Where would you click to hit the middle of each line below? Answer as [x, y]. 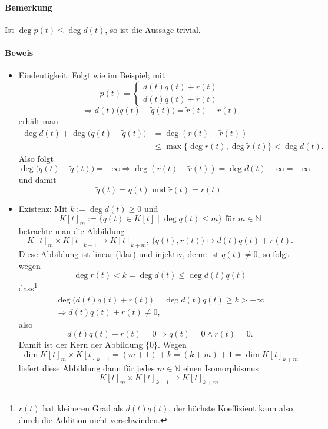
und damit [37, 180]
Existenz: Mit [43, 209]
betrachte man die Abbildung [72, 230]
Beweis [19, 52]
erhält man [38, 121]
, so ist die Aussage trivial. [153, 29]
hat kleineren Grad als [83, 408]
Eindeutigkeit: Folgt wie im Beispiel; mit [92, 75]
